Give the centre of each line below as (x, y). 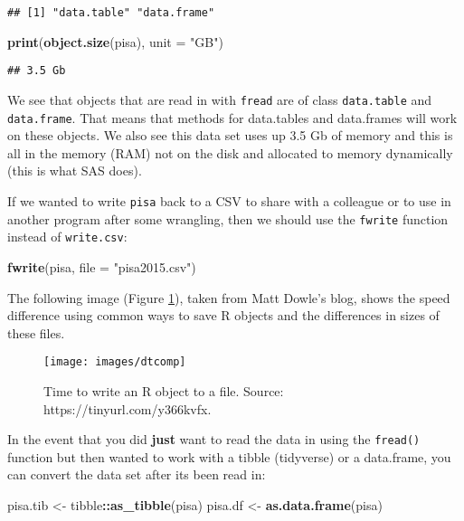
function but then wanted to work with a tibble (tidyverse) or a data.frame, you (229, 456)
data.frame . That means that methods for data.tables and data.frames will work (232, 117)
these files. (36, 332)
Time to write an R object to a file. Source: (164, 391)
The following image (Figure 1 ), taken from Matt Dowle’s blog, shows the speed (229, 297)
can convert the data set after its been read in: (137, 474)
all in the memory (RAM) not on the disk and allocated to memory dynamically (230, 152)
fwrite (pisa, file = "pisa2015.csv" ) (102, 266)
